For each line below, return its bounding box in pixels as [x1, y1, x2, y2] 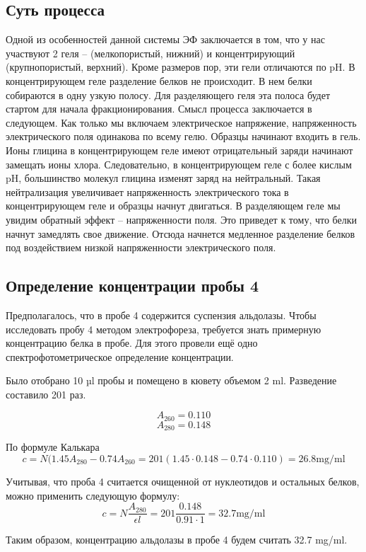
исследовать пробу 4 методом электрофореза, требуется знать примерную [6, 321, 321, 336]
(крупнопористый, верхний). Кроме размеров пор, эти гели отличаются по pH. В [6, 59, 355, 74]
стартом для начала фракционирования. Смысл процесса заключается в [6, 101, 312, 116]
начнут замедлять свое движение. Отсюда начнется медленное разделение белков [6, 226, 355, 241]
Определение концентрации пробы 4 [6, 275, 259, 297]
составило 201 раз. [6, 386, 86, 401]
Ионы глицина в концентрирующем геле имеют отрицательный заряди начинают [6, 142, 353, 157]
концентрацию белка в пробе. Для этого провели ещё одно [6, 335, 258, 350]
